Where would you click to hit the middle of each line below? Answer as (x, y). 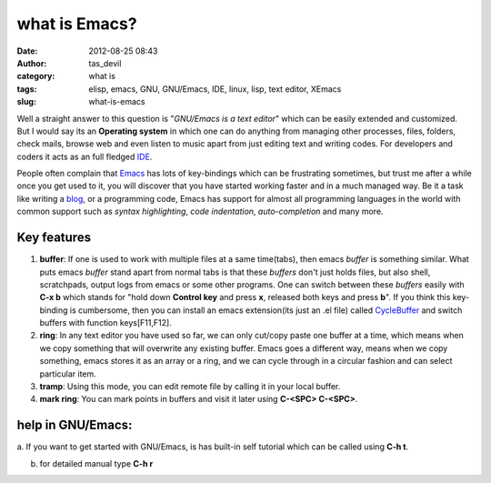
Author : (32, 63)
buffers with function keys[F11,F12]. (105, 323)
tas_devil (105, 63)
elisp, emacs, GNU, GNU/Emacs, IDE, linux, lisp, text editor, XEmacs (215, 89)
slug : (26, 102)
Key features (54, 238)
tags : (27, 89)
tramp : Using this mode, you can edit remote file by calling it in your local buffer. (190, 387)
